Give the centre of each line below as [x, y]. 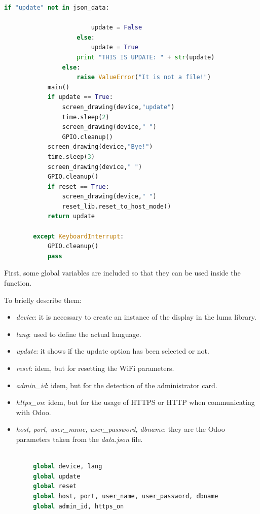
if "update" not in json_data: [57, 8]
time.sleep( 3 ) [71, 157]
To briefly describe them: [43, 300]
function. [18, 283]
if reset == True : [78, 186]
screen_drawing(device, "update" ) [118, 107]
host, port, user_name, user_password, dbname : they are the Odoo [120, 429]
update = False [117, 28]
